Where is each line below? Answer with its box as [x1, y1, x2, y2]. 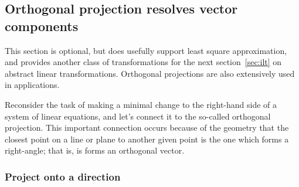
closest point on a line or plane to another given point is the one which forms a [5, 132, 289, 145]
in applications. [5, 79, 60, 91]
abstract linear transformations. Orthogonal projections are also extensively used [5, 67, 295, 79]
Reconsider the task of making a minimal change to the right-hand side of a [5, 98, 277, 110]
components [5, 16, 79, 35]
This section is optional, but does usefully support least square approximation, [5, 44, 287, 56]
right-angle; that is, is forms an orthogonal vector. [5, 144, 185, 157]
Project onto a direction [5, 169, 121, 183]
